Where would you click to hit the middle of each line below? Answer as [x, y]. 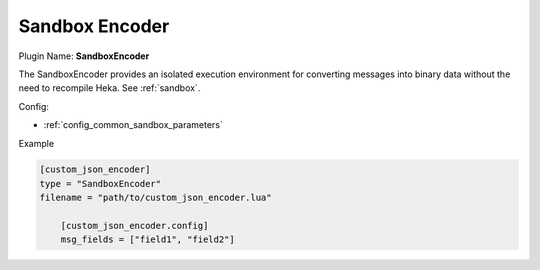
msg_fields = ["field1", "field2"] [147, 239]
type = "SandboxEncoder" [100, 183]
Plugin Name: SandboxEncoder [84, 56]
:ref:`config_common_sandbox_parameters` [133, 125]
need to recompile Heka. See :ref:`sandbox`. [109, 88]
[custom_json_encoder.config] [134, 226]
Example [36, 143]
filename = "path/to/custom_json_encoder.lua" [155, 198]
